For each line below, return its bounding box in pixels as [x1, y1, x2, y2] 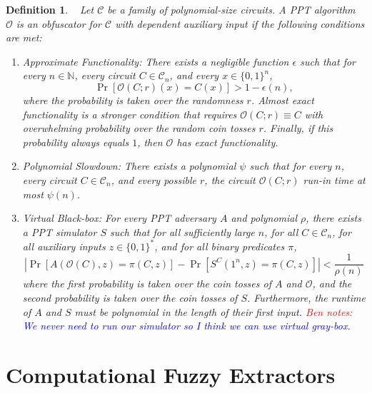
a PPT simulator [22, 224, 97, 239]
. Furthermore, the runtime [246, 290, 366, 305]
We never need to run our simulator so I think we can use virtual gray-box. [22, 318, 351, 333]
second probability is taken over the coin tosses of [22, 290, 238, 305]
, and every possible [111, 172, 196, 187]
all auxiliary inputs [22, 238, 106, 253]
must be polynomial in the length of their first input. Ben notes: [74, 304, 353, 319]
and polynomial [231, 210, 298, 225]
